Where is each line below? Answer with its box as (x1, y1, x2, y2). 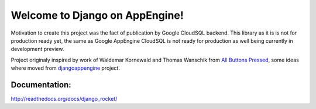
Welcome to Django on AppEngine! (11, 9, 184, 22)
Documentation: (11, 80, 71, 90)
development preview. (11, 46, 64, 53)
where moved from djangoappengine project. (11, 64, 120, 71)
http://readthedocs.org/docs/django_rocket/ (11, 96, 118, 103)
